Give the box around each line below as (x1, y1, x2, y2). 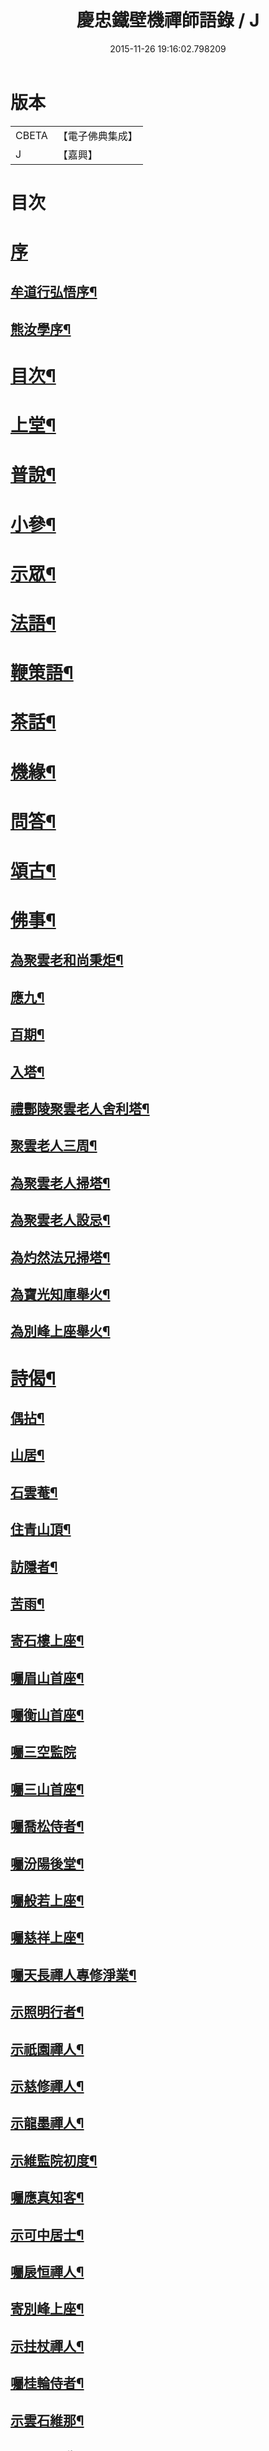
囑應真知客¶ (10, 2189, 85, 2206)
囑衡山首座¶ (10, 1707, 85, 1724)
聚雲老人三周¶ (10, 1137, 98, 1155)
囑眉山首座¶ (10, 1669, 85, 1686)
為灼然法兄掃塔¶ (10, 1249, 111, 1266)
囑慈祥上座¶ (10, 1929, 85, 1946)
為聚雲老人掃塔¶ (10, 1174, 111, 1191)
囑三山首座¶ (10, 1781, 85, 1798)
